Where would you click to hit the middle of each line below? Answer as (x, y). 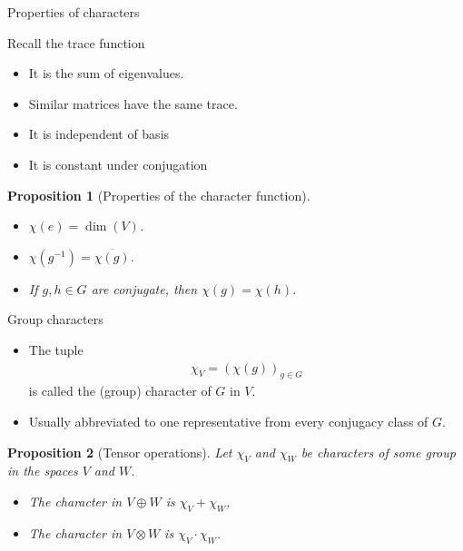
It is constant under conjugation (118, 164)
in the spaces (43, 471)
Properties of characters (74, 12)
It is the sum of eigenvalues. (106, 73)
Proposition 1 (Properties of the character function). (159, 195)
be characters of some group (378, 452)
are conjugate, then (144, 288)
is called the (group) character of (120, 391)
